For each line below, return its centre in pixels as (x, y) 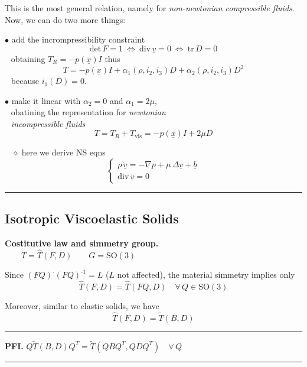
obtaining (28, 59)
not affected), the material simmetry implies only (206, 275)
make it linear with (46, 100)
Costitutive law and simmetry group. (82, 243)
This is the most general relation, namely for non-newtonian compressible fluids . (150, 8)
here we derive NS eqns (63, 152)
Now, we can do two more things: (65, 19)
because (25, 81)
